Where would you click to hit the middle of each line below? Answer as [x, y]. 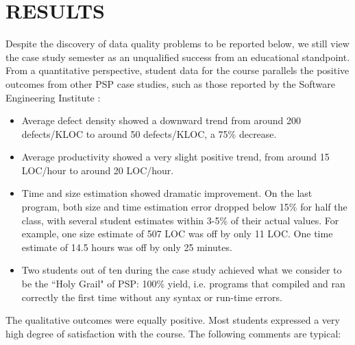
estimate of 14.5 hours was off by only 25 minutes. [127, 247]
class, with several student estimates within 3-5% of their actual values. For [180, 220]
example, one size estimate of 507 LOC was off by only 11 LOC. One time [177, 234]
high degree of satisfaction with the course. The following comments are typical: [173, 333]
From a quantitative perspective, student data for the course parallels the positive [177, 70]
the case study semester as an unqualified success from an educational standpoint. [178, 57]
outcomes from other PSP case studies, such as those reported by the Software [170, 83]
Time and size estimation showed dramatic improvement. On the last [167, 193]
